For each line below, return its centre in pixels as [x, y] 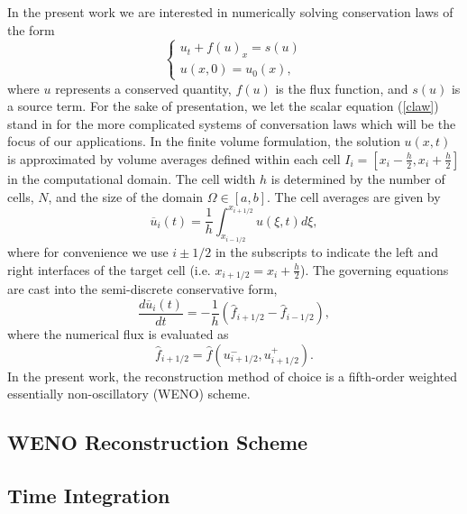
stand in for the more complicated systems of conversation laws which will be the [232, 123]
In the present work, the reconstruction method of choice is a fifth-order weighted [232, 376]
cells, [21, 196]
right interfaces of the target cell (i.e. [109, 269]
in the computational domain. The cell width [132, 178]
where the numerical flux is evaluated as [118, 334]
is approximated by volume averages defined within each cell [174, 158]
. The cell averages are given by [354, 196]
